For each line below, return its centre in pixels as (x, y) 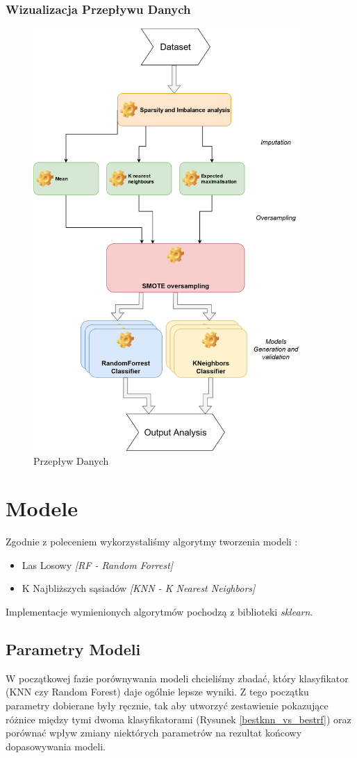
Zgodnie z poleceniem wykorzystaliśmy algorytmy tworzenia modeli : (152, 542)
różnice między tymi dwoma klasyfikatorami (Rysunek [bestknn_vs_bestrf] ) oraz (178, 719)
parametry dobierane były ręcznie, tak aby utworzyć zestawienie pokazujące (167, 706)
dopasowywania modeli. (56, 746)
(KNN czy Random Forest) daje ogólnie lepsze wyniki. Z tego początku (157, 692)
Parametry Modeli (73, 649)
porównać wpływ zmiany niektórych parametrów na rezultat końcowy (154, 733)
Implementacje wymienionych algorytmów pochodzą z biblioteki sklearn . (159, 612)
